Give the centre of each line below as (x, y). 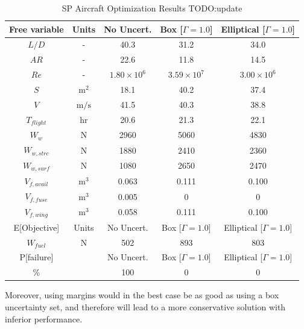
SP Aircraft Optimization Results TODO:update (152, 8)
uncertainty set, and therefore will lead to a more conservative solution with (145, 306)
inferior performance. (44, 318)
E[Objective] (36, 227)
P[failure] (36, 257)
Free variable (36, 29)
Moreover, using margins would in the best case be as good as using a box (142, 295)
